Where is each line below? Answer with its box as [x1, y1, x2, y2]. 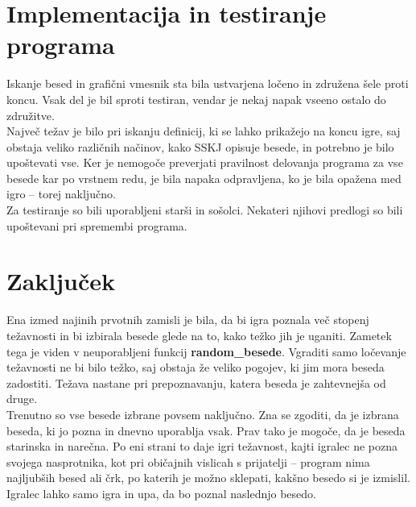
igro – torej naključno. [6, 185, 116, 202]
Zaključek [6, 264, 116, 297]
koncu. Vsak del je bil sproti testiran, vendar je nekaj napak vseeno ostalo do [6, 90, 386, 107]
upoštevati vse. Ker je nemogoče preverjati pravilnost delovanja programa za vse [6, 154, 403, 171]
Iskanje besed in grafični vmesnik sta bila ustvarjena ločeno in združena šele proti [6, 75, 409, 92]
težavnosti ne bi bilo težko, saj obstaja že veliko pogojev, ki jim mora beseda [6, 359, 385, 376]
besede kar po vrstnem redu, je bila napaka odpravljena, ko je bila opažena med [6, 169, 402, 186]
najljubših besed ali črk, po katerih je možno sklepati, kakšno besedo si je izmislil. [6, 469, 410, 486]
